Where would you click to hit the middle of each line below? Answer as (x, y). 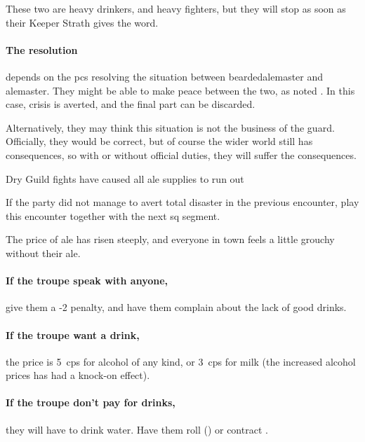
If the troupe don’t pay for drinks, (91, 402)
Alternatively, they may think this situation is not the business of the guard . (170, 127)
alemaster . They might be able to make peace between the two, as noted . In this (180, 90)
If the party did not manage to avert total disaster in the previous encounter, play (182, 202)
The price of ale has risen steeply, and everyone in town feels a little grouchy (170, 239)
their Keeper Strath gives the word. (82, 22)
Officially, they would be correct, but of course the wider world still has (159, 141)
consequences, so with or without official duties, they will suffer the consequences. (181, 154)
